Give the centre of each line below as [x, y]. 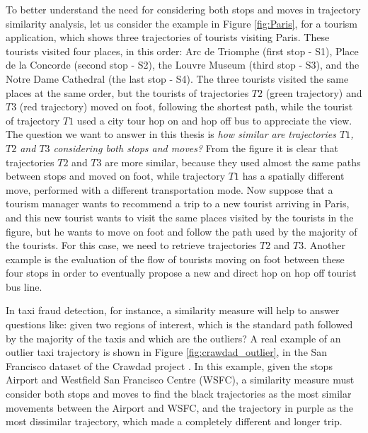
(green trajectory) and [314, 92]
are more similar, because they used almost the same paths [233, 162]
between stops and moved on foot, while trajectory [116, 176]
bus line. [24, 286]
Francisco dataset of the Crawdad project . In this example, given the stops [169, 365]
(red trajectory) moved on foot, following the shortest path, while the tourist [186, 106]
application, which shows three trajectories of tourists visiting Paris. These [168, 37]
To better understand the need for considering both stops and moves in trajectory [183, 9]
